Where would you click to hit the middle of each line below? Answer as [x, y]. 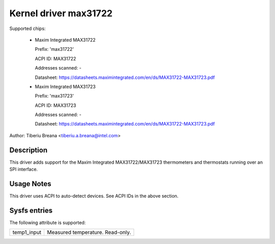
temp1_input [27, 232]
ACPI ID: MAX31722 [56, 58]
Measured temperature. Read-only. [89, 232]
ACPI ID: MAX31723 [56, 105]
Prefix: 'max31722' [54, 49]
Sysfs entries [31, 210]
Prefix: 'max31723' [54, 96]
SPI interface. [24, 169]
